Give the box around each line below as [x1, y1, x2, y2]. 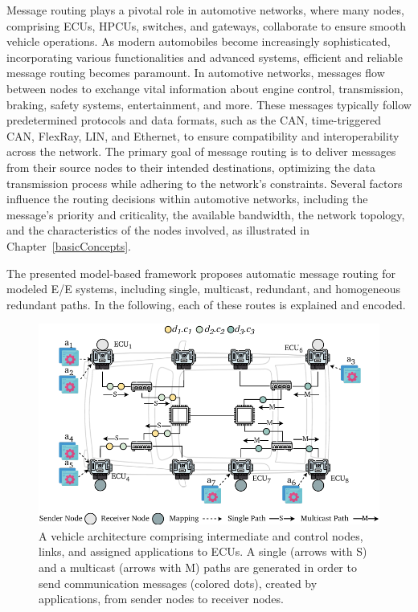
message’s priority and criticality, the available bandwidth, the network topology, [6, 206, 405, 222]
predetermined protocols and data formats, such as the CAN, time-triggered [6, 112, 382, 129]
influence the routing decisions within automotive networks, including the [6, 190, 368, 207]
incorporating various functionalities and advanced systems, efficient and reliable [6, 48, 403, 65]
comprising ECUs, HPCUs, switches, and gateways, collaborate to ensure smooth [6, 17, 406, 34]
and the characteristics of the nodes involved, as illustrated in [6, 222, 309, 239]
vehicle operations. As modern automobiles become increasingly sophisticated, [6, 33, 391, 50]
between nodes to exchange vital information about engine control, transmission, [6, 80, 404, 96]
